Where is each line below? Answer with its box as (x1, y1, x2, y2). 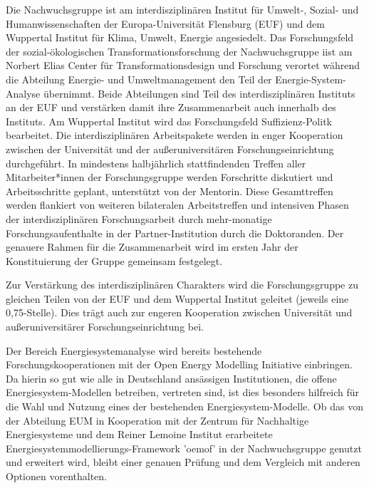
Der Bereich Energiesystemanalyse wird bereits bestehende (6, 343, 262, 358)
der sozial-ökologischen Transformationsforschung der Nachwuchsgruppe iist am (6, 43, 353, 58)
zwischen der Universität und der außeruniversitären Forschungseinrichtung (6, 141, 334, 156)
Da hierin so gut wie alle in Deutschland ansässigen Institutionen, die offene (6, 370, 337, 385)
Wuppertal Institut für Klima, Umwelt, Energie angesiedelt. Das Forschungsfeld (6, 30, 354, 45)
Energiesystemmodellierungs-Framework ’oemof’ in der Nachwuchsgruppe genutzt (6, 440, 362, 455)
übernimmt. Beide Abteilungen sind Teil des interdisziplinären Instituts (43, 85, 355, 100)
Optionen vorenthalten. (6, 469, 108, 483)
